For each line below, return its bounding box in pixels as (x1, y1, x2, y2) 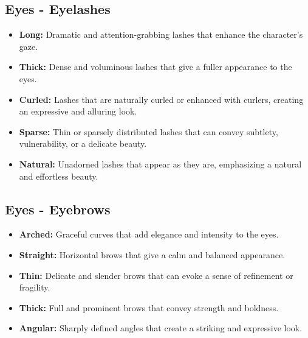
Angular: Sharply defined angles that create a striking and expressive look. (19, 322, 303, 334)
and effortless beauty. (19, 169, 98, 182)
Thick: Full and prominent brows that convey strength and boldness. (19, 301, 279, 314)
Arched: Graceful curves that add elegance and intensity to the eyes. (19, 228, 279, 241)
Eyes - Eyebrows (5, 199, 111, 218)
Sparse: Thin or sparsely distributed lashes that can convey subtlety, (19, 125, 278, 138)
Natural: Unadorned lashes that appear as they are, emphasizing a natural (19, 157, 302, 170)
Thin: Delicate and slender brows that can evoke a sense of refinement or (19, 269, 293, 281)
